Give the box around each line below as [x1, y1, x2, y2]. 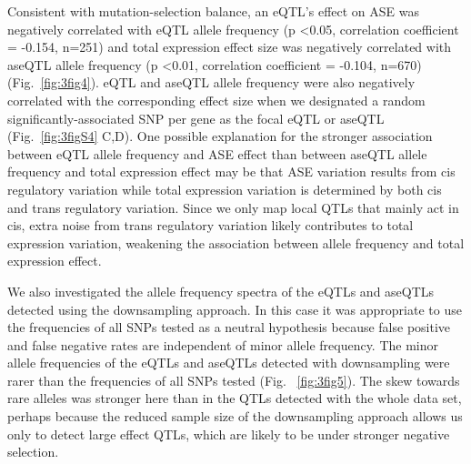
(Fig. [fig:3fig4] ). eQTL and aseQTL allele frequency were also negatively [7, 73, 416, 92]
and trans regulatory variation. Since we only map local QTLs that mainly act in [7, 197, 459, 217]
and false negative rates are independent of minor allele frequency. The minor [7, 335, 439, 354]
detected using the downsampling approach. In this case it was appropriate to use [7, 299, 462, 318]
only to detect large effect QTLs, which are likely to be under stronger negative [7, 424, 450, 443]
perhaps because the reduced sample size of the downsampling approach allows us [7, 407, 463, 426]
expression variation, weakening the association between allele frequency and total [7, 233, 465, 252]
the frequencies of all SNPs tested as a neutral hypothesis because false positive [7, 318, 451, 337]
